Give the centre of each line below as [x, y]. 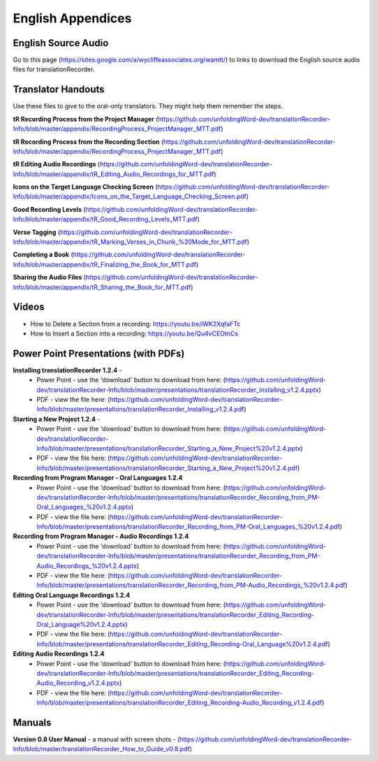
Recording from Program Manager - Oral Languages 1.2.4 [98, 478]
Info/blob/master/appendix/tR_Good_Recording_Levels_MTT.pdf [105, 219]
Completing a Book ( [43, 254]
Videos [29, 307]
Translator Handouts [59, 90]
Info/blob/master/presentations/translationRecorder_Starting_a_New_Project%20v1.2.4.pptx [169, 448]
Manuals [32, 722]
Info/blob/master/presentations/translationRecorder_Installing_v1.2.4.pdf [140, 410]
